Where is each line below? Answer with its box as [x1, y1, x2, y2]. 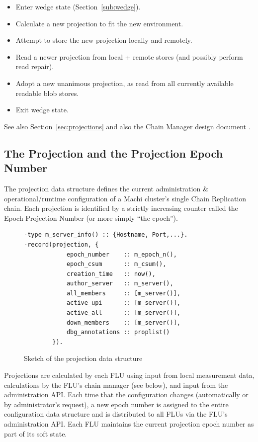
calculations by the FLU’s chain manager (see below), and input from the [4, 379, 228, 390]
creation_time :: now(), [66, 270, 156, 277]
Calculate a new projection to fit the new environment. [15, 18, 183, 28]
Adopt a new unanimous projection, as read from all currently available [15, 78, 234, 88]
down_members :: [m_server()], [66, 319, 180, 326]
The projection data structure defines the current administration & [4, 183, 208, 193]
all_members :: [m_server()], [66, 289, 180, 297]
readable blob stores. [15, 88, 79, 98]
